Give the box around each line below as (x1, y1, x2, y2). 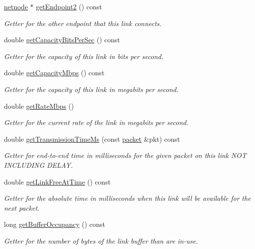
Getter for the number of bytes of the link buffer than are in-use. (4, 235, 198, 246)
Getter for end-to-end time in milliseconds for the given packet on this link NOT (4, 150, 247, 160)
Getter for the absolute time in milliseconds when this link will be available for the (4, 193, 251, 203)
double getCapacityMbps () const (4, 67, 105, 78)
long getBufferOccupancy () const (4, 219, 106, 229)
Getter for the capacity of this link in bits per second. (4, 51, 164, 61)
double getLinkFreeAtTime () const (4, 176, 111, 187)
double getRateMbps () (4, 100, 74, 111)
